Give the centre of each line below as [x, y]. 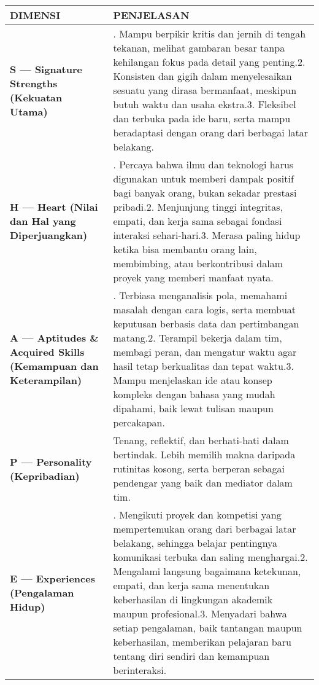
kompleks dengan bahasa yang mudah [194, 394]
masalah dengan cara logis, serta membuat [205, 309]
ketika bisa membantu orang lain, [185, 249]
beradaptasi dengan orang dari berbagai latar [211, 132]
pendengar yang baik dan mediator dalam [203, 483]
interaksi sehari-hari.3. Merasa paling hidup [207, 235]
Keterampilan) [46, 380]
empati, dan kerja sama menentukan [191, 585]
